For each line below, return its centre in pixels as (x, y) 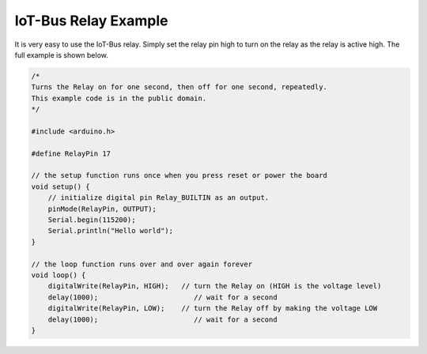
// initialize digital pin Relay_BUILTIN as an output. (159, 198)
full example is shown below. (61, 55)
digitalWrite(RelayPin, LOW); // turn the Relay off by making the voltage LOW (213, 309)
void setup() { (60, 186)
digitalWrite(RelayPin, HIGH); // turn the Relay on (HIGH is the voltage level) (215, 286)
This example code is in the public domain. (119, 98)
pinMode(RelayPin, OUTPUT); (102, 209)
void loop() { (59, 275)
